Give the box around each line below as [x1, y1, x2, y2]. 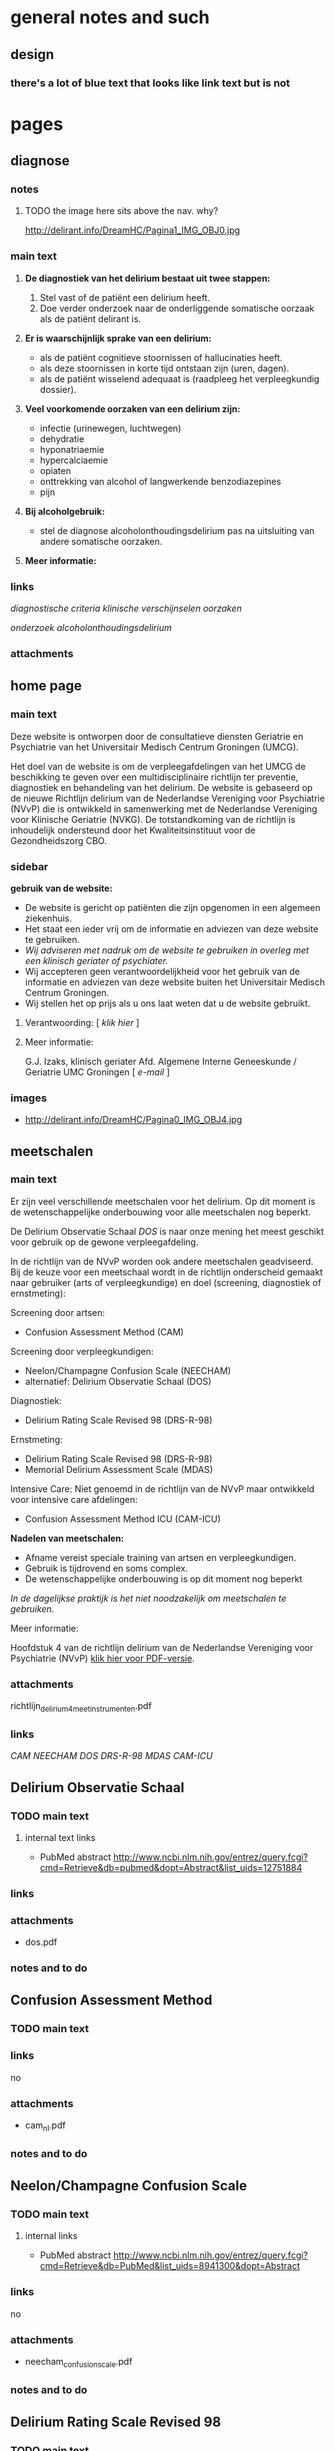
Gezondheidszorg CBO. [10, 834, 107, 846]
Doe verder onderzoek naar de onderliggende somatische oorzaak [39, 302, 315, 314]
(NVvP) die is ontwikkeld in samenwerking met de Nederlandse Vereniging [10, 802, 318, 815]
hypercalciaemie [39, 454, 108, 466]
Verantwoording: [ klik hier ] [24, 1016, 140, 1028]
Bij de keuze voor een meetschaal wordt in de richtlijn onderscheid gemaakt [10, 1266, 323, 1278]
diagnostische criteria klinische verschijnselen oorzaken [10, 602, 243, 614]
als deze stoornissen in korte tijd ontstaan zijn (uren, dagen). [39, 362, 290, 374]
